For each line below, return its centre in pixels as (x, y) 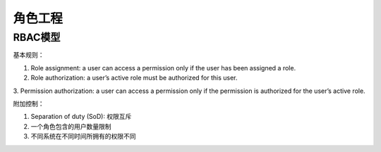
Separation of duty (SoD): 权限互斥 (81, 117)
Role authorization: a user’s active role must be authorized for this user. (134, 78)
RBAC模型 (37, 37)
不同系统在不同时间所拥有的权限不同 (83, 137)
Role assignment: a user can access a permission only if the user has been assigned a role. (163, 68)
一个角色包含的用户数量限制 (71, 126)
